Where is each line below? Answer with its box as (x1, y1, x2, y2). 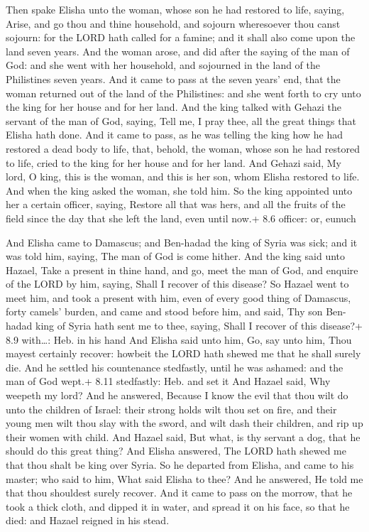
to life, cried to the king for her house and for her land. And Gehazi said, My (6, 155, 341, 170)
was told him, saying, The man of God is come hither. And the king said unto (6, 249, 346, 264)
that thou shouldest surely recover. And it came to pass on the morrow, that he (6, 485, 353, 500)
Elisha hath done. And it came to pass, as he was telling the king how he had (6, 127, 343, 142)
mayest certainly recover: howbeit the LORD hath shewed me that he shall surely (6, 346, 361, 361)
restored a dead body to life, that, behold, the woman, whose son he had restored (6, 141, 360, 156)
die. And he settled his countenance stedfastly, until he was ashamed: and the (6, 359, 343, 374)
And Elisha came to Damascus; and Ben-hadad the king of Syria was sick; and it (6, 234, 358, 249)
